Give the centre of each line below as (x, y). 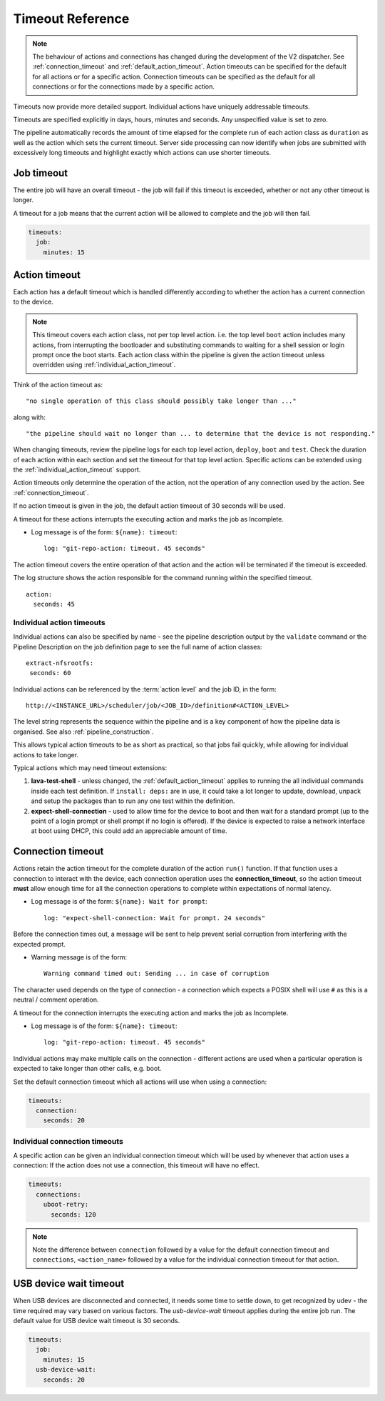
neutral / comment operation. (56, 999)
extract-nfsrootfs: (60, 663)
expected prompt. (39, 944)
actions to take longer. (46, 754)
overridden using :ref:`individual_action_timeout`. (104, 365)
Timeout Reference (71, 19)
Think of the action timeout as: (58, 384)
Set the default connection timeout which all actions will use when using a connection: (140, 1082)
